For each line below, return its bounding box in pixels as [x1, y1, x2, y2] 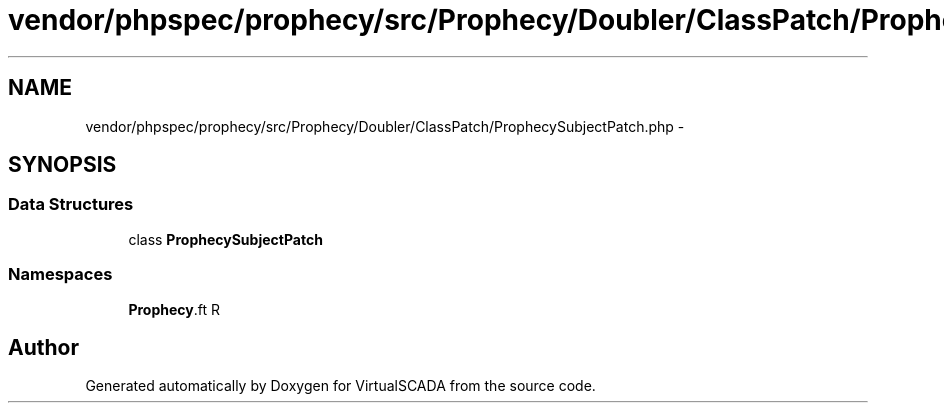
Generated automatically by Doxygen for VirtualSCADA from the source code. [85, 377, 596, 395]
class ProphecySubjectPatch [128, 230, 323, 248]
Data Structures [8, 194, 134, 215]
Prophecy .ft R [128, 300, 220, 318]
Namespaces [8, 264, 113, 285]
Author [8, 334, 79, 360]
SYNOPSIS [8, 152, 117, 178]
